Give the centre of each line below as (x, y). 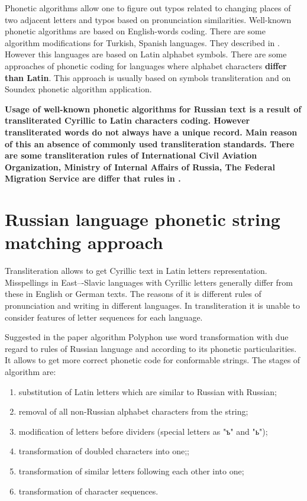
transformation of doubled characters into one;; (104, 451)
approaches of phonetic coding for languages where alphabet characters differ (146, 65)
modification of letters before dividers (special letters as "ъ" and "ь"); (143, 431)
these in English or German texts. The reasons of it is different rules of (133, 294)
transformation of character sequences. (88, 491)
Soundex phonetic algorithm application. (78, 89)
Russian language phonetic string (143, 219)
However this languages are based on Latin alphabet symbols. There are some (146, 54)
